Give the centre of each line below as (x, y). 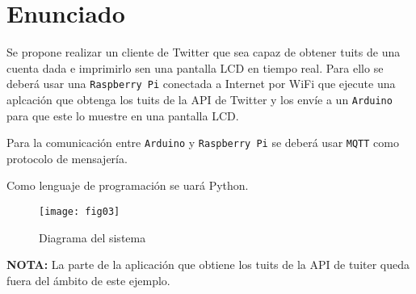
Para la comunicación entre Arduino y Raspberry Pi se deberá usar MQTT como (203, 143)
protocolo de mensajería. (67, 158)
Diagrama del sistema (92, 237)
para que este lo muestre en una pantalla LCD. (123, 115)
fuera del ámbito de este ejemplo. (88, 280)
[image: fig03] (80, 212)
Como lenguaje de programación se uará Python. (128, 185)
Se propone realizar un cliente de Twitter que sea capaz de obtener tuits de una (204, 52)
